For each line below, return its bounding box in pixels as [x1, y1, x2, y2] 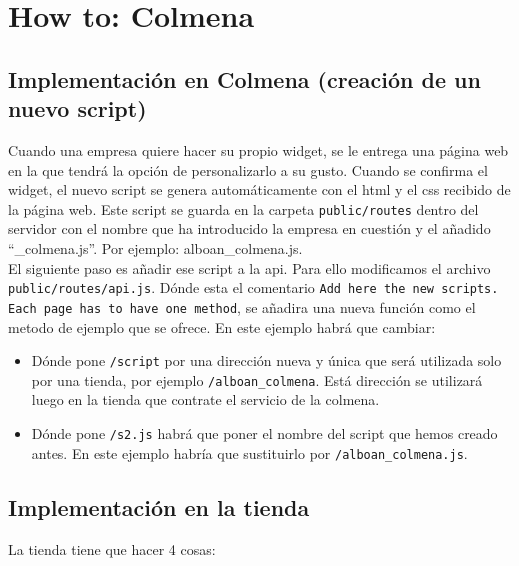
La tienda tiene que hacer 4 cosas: [8, 538, 216, 559]
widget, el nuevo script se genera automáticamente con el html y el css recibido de [8, 179, 511, 200]
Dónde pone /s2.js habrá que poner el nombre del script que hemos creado [31, 423, 498, 443]
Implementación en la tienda [8, 491, 310, 522]
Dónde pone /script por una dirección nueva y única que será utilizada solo [31, 350, 502, 371]
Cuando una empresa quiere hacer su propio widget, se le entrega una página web [8, 139, 509, 160]
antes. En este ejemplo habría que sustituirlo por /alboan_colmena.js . [31, 442, 468, 463]
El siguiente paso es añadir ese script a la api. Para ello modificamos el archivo [8, 257, 491, 278]
